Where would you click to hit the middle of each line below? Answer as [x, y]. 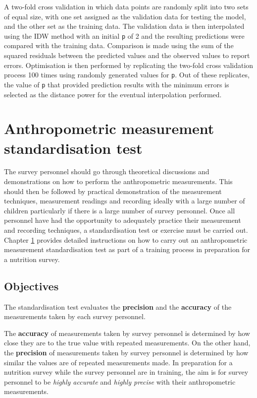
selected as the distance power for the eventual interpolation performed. [113, 94]
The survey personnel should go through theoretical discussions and [107, 171]
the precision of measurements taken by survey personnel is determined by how [126, 352]
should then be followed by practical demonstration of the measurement [113, 191]
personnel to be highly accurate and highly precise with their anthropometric [120, 381]
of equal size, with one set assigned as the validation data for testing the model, [125, 16]
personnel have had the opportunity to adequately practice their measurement [123, 220]
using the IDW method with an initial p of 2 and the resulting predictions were [124, 35]
